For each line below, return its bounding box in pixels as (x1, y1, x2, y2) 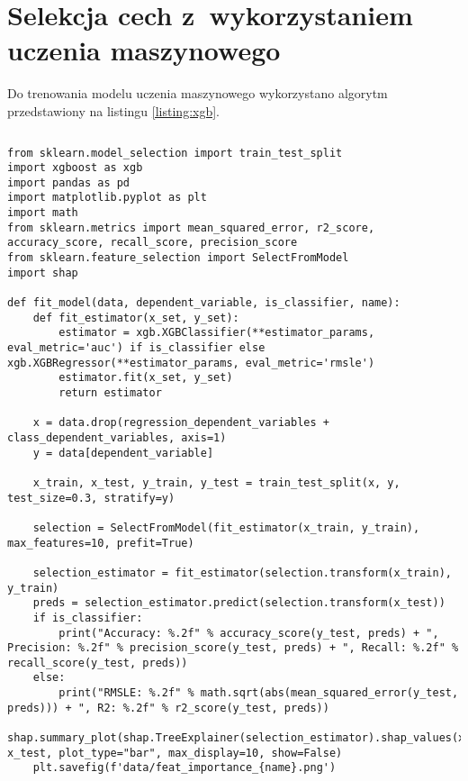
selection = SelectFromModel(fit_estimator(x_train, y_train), (32, 521, 420, 534)
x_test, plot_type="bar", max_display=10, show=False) (7, 746, 343, 759)
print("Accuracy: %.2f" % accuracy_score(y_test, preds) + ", (58, 626, 439, 640)
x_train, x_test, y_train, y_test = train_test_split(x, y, (32, 476, 400, 489)
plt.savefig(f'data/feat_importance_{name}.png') (32, 761, 337, 775)
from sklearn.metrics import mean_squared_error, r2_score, (7, 221, 375, 234)
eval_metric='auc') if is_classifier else (7, 341, 265, 355)
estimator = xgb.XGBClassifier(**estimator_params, (58, 326, 375, 340)
